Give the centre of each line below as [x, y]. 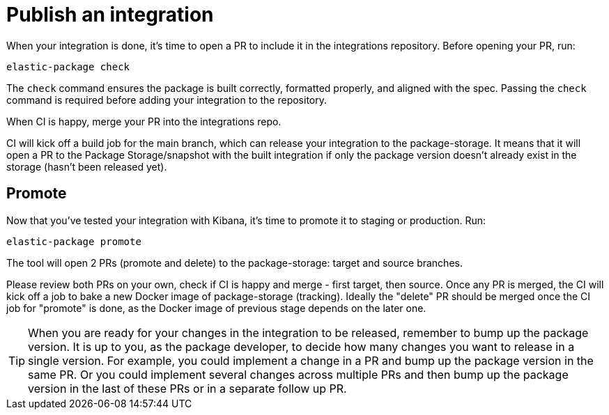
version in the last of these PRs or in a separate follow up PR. [187, 388]
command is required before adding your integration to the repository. [167, 100]
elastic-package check [68, 66]
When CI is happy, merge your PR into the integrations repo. [144, 121]
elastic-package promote [74, 241]
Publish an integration [110, 15]
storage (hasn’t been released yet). [87, 166]
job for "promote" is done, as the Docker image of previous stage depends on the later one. [216, 308]
